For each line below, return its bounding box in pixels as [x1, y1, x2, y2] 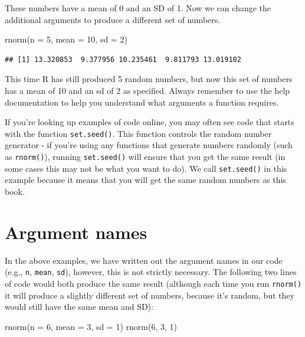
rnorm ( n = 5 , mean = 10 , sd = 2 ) [5, 33, 127, 45]
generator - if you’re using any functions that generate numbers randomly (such [5, 139, 293, 151]
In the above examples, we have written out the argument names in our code [5, 254, 283, 266]
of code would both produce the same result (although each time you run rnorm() [5, 277, 302, 289]
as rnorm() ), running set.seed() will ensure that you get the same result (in [5, 150, 286, 162]
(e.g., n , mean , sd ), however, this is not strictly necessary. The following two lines [5, 266, 297, 278]
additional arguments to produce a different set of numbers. [5, 13, 221, 25]
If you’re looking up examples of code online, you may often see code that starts [5, 116, 294, 128]
